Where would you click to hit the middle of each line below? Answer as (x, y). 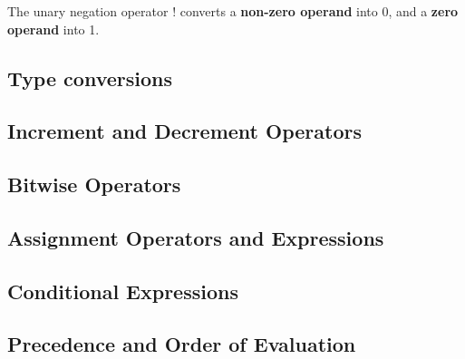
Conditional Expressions (123, 291)
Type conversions (90, 78)
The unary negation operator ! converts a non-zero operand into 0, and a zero (233, 11)
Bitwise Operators (94, 184)
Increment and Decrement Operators (184, 131)
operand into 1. (53, 29)
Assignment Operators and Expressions (196, 237)
